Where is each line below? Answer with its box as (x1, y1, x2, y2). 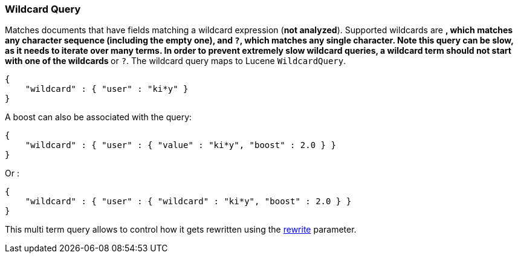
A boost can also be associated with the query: (5, 112, 192, 123)
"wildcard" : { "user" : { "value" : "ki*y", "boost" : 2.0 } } (25, 140, 336, 150)
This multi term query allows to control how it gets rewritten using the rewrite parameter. (5, 224, 357, 235)
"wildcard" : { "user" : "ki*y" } (25, 84, 189, 94)
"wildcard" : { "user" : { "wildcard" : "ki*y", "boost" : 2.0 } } (25, 196, 352, 207)
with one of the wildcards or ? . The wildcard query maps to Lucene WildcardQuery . (5, 56, 346, 66)
